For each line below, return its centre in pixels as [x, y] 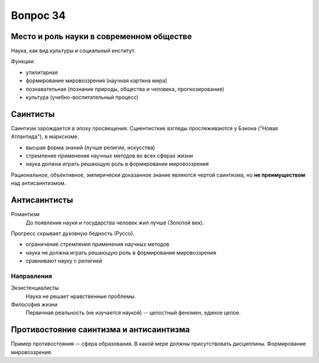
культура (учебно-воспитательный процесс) [82, 97]
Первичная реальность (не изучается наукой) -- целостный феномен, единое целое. [133, 313]
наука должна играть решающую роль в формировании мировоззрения [117, 164]
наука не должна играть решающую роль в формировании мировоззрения [121, 252]
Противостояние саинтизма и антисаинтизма [100, 330]
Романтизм [25, 214]
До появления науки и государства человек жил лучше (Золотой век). [115, 223]
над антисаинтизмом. [38, 183]
